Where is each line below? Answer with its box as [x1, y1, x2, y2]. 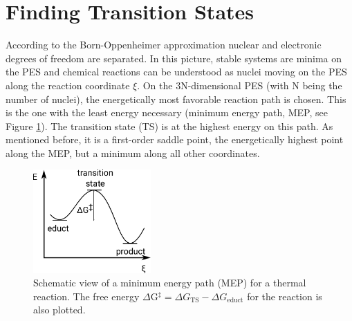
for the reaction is [247, 288, 322, 303]
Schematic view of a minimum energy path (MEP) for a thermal [33, 275, 306, 290]
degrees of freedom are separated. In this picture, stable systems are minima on [6, 51, 342, 65]
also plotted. [33, 302, 86, 317]
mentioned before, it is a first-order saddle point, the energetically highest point [6, 132, 344, 147]
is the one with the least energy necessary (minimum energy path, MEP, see [6, 105, 328, 120]
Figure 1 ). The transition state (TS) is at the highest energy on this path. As [6, 118, 333, 133]
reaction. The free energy [33, 288, 140, 303]
